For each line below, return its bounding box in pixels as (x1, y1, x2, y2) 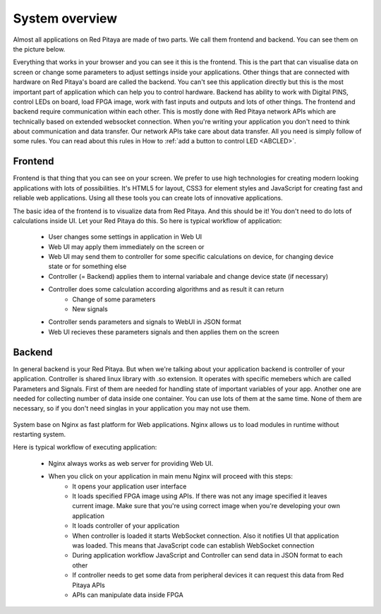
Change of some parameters (72, 295, 156, 303)
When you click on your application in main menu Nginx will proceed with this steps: (48, 472, 293, 481)
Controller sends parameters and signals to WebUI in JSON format (48, 318, 241, 326)
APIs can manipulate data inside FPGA (72, 590, 183, 599)
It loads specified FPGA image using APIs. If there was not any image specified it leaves (72, 492, 327, 500)
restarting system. (13, 431, 66, 439)
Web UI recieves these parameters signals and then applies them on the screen (48, 327, 279, 336)
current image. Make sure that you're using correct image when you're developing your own (72, 502, 341, 510)
